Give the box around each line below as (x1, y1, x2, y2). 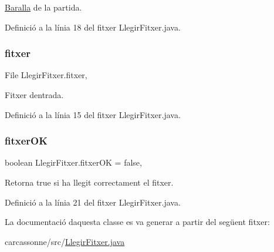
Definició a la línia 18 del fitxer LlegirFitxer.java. (5, 21, 181, 33)
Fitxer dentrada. (5, 89, 64, 100)
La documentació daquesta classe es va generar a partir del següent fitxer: (5, 216, 270, 228)
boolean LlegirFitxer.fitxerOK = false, (5, 156, 142, 169)
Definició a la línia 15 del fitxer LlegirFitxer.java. (5, 108, 181, 120)
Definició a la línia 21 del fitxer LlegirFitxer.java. (5, 196, 181, 208)
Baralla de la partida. (5, 1, 82, 13)
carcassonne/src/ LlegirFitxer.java (5, 235, 125, 247)
